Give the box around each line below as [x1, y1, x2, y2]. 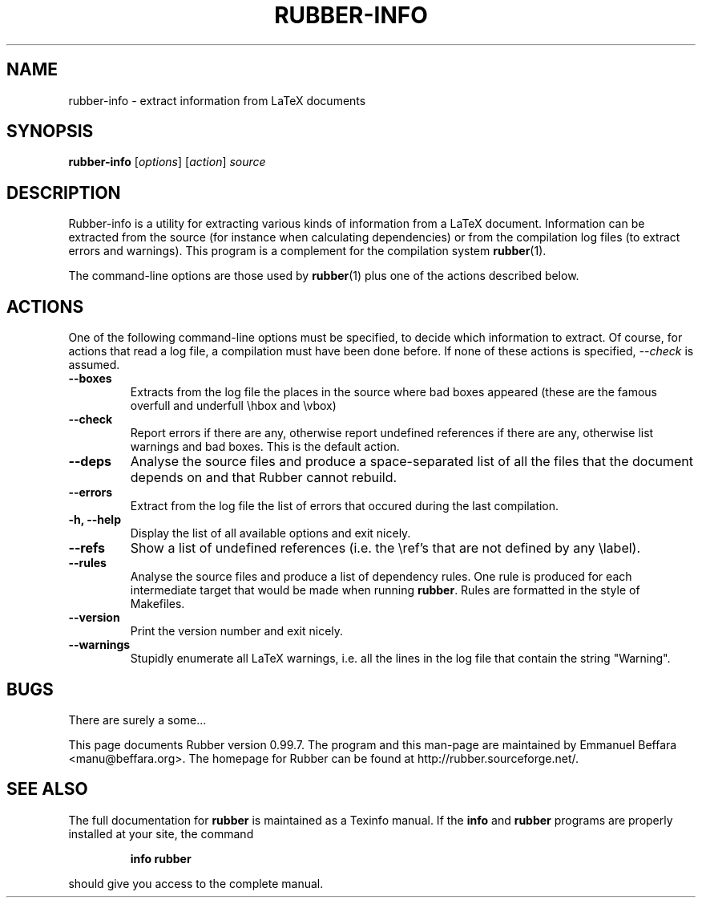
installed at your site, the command [68, 826, 254, 841]
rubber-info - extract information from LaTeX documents [68, 93, 366, 107]
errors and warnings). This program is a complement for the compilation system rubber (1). [68, 244, 547, 258]
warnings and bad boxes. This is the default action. [130, 440, 400, 454]
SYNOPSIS [6, 121, 94, 142]
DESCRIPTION [6, 182, 121, 203]
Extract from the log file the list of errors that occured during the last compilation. [130, 499, 559, 513]
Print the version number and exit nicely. [130, 624, 344, 638]
